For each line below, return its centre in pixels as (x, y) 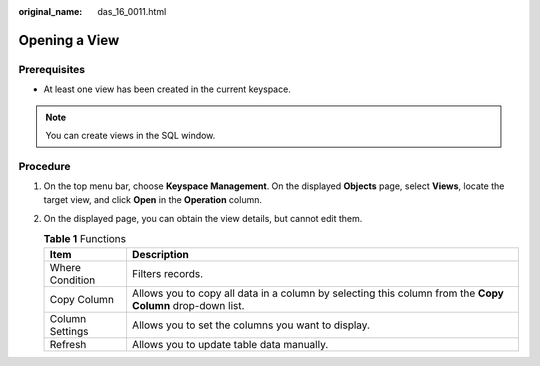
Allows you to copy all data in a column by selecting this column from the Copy (317, 293)
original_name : (50, 11)
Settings (69, 331)
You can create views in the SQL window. (130, 135)
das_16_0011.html (132, 11)
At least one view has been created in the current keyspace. (167, 89)
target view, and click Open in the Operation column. (152, 200)
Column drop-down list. (188, 305)
